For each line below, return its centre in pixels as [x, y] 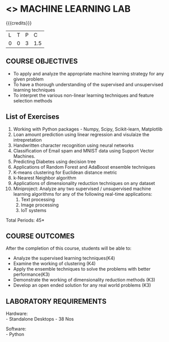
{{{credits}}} [19, 23]
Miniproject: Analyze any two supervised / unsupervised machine [82, 189]
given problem [28, 79]
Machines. [24, 156]
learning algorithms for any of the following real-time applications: [83, 194]
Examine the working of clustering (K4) [54, 264]
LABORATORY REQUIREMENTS [56, 301]
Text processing [38, 199]
